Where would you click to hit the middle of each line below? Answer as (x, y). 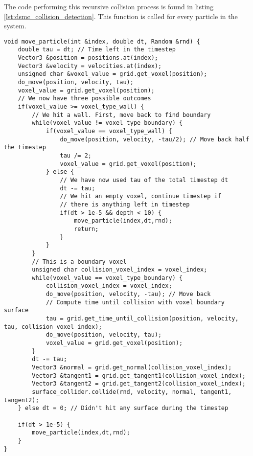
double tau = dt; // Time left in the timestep (97, 50)
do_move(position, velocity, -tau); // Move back (128, 294)
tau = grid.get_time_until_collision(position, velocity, (142, 319)
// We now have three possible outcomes (84, 99)
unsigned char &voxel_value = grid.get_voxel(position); (113, 74)
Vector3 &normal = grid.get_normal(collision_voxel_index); (132, 368)
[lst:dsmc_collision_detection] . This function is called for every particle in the (121, 16)
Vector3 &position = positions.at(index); (88, 58)
